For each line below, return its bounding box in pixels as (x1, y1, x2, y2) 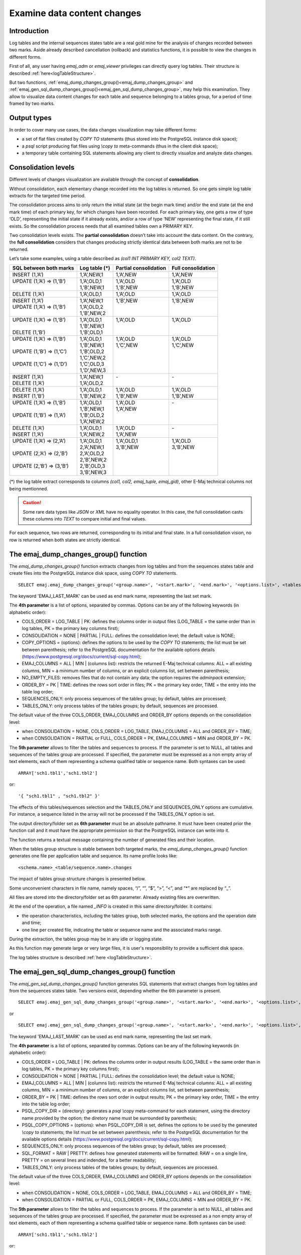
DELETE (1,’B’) (12, 329, 46, 336)
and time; (22, 920, 42, 926)
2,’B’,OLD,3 (79, 462, 105, 469)
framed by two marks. (9, 100, 55, 106)
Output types (9, 113, 52, 122)
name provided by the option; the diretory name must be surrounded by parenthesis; (22, 1115, 197, 1121)
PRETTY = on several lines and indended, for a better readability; (22, 1157, 157, 1163)
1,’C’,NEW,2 (79, 354, 106, 361)
